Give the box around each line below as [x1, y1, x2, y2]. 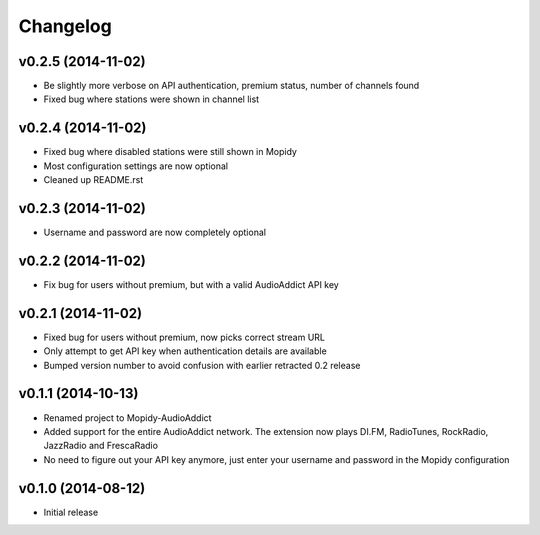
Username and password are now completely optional [43, 226, 267, 239]
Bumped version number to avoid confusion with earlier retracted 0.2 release [43, 359, 361, 371]
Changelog [18, 15, 112, 37]
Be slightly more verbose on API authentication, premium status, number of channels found [43, 80, 420, 92]
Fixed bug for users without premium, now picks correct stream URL [43, 331, 325, 343]
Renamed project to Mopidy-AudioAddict [43, 411, 212, 424]
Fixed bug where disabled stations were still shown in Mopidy [43, 146, 297, 158]
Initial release [43, 506, 99, 518]
